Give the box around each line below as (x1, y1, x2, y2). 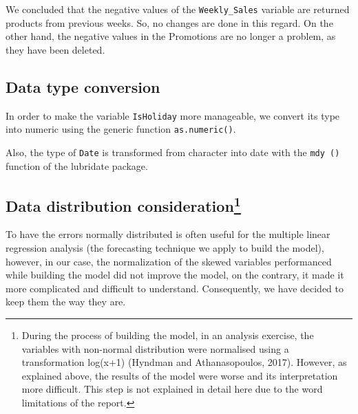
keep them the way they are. (6, 294, 126, 309)
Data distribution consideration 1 (6, 192, 241, 216)
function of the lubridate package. (6, 158, 148, 173)
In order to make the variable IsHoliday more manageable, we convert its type (6, 108, 340, 122)
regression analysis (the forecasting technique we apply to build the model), (6, 241, 324, 254)
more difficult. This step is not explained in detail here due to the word (21, 382, 323, 396)
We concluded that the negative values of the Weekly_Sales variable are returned (6, 2, 350, 16)
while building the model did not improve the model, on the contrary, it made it (6, 268, 344, 282)
